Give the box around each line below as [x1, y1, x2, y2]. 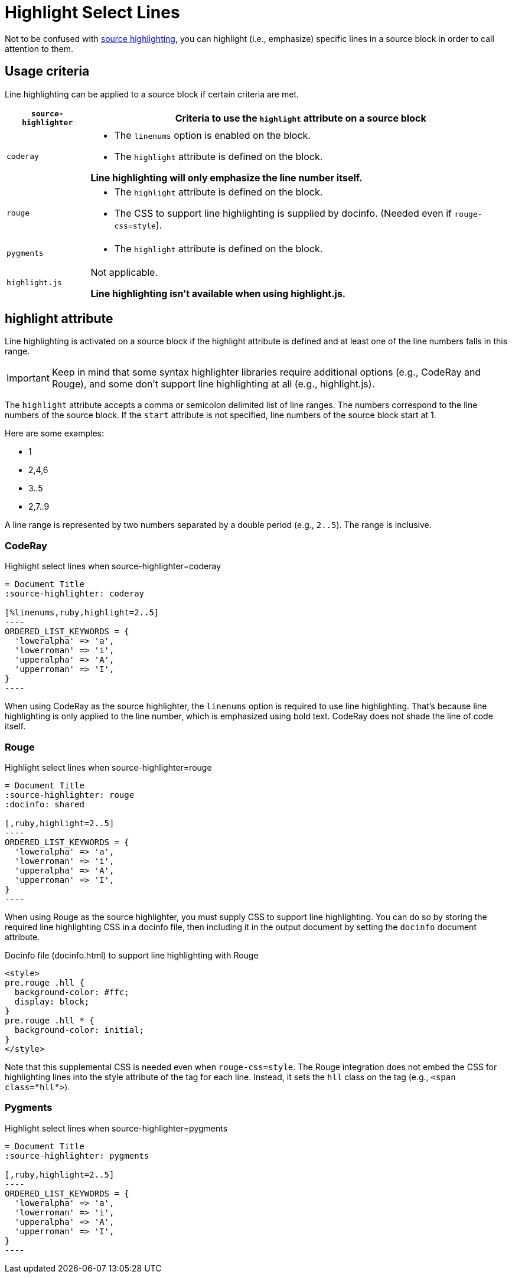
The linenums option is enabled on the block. [114, 129, 311, 141]
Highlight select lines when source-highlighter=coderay [5, 561, 221, 572]
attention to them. [5, 43, 73, 54]
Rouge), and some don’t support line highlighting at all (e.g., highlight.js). [51, 378, 375, 390]
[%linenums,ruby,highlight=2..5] [5, 608, 159, 618]
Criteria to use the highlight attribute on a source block [175, 112, 426, 124]
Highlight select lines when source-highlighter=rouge [5, 762, 212, 772]
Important [6, 372, 50, 384]
